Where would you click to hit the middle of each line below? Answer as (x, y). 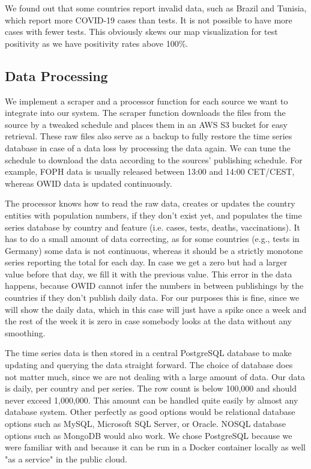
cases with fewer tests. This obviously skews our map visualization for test (141, 32)
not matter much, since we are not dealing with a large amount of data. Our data (155, 376)
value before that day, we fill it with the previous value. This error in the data (149, 274)
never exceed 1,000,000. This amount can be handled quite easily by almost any (152, 400)
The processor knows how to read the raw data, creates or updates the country (150, 203)
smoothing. (25, 332)
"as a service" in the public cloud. (66, 458)
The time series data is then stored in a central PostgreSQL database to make (148, 353)
